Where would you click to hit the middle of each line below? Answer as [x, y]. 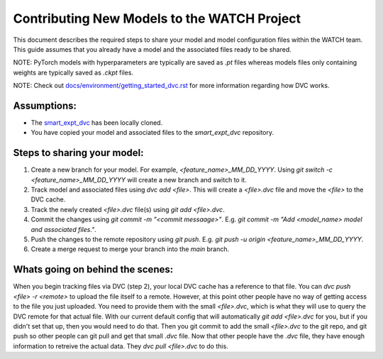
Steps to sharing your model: [78, 153]
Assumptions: [45, 105]
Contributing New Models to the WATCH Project [157, 18]
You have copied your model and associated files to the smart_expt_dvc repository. [152, 133]
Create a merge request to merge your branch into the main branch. [130, 249]
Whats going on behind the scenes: [93, 270]
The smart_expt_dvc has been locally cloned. [97, 123]
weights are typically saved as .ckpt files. [73, 72]
